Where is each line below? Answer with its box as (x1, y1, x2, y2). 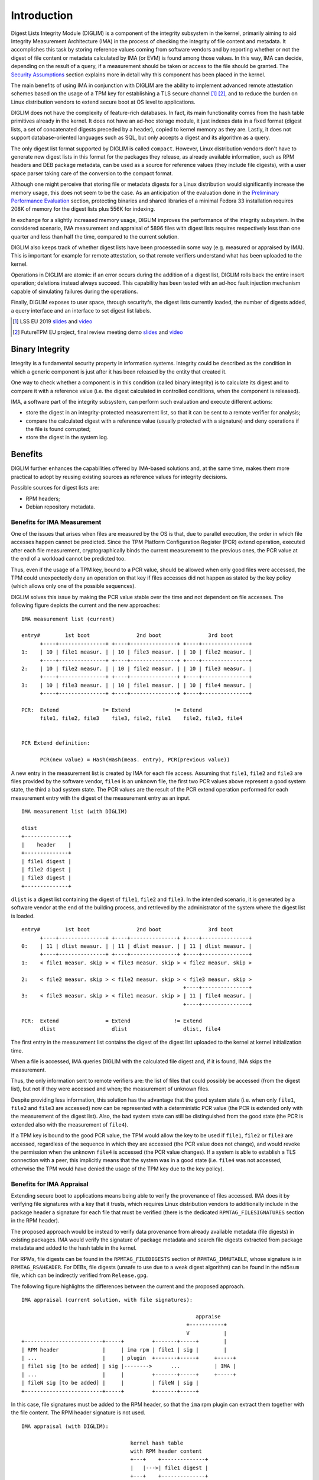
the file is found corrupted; (25, 426, 91, 433)
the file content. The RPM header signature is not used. (11, 1409, 146, 1416)
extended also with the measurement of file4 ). (11, 1121, 128, 1128)
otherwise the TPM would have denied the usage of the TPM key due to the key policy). (11, 1165, 224, 1172)
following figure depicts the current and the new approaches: (11, 601, 160, 609)
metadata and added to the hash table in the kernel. (11, 1244, 137, 1251)
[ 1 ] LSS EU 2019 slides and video (12, 318, 93, 325)
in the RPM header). (11, 1217, 60, 1224)
